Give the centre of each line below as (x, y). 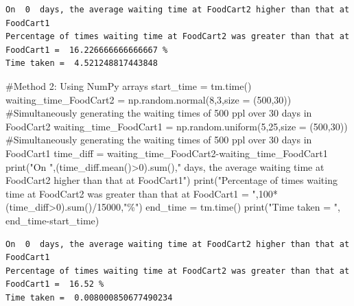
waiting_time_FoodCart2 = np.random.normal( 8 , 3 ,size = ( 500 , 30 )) (149, 99)
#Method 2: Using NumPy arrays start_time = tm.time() (129, 85)
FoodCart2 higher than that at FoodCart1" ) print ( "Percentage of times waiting (172, 180)
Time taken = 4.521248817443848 (82, 63)
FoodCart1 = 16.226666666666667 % (87, 50)
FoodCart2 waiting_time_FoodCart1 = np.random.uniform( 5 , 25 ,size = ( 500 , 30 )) (177, 126)
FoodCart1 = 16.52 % (55, 284)
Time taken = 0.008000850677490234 (89, 297)
